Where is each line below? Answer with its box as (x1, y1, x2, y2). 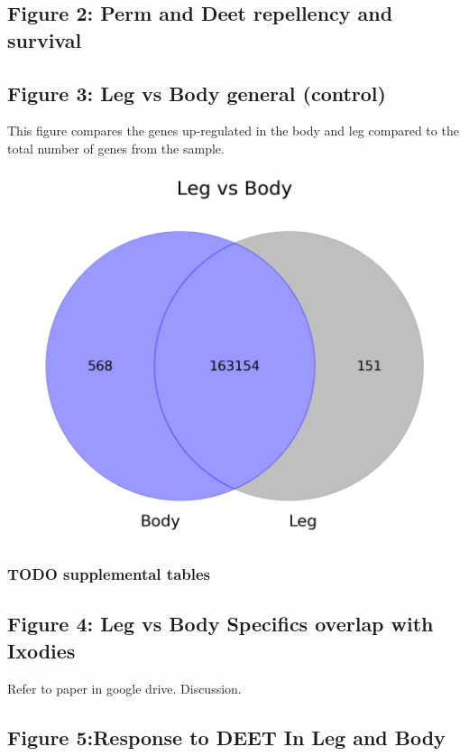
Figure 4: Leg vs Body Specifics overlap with (7, 610, 434, 638)
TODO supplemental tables (7, 563, 211, 585)
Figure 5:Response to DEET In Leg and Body (7, 723, 446, 751)
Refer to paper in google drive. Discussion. (7, 678, 242, 697)
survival (7, 25, 82, 53)
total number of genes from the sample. (7, 138, 225, 157)
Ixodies (7, 636, 76, 664)
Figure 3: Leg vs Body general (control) (7, 79, 386, 107)
